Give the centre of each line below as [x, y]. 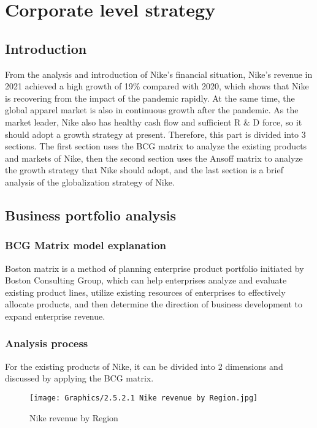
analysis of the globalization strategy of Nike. [90, 182]
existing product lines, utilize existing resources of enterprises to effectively [145, 292]
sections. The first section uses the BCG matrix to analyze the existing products [156, 146]
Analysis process [47, 343]
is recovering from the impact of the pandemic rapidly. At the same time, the [150, 98]
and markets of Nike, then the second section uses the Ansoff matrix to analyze [154, 158]
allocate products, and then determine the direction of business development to [154, 304]
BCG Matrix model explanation [86, 245]
